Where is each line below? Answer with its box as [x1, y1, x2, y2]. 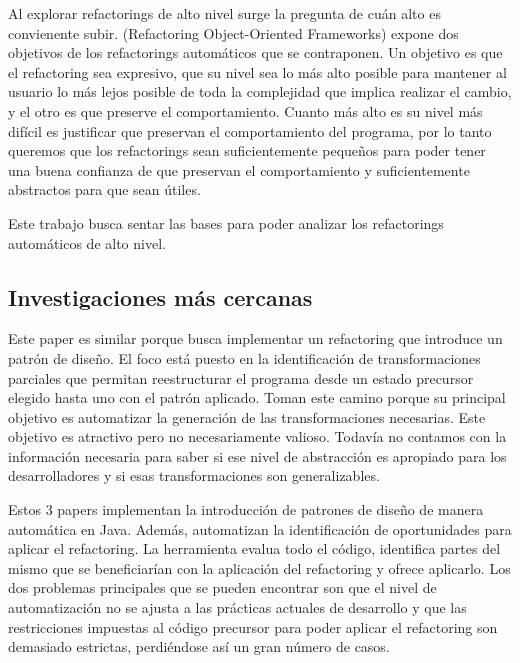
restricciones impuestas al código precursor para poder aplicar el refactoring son [8, 616, 498, 637]
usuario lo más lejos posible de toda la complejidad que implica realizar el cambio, [8, 81, 512, 102]
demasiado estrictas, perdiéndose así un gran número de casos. [8, 636, 390, 657]
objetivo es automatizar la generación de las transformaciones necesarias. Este [8, 406, 486, 427]
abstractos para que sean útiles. [8, 179, 201, 200]
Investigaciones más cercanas [8, 281, 313, 312]
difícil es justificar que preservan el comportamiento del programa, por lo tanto [8, 120, 492, 141]
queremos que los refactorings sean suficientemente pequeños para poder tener [8, 140, 486, 161]
